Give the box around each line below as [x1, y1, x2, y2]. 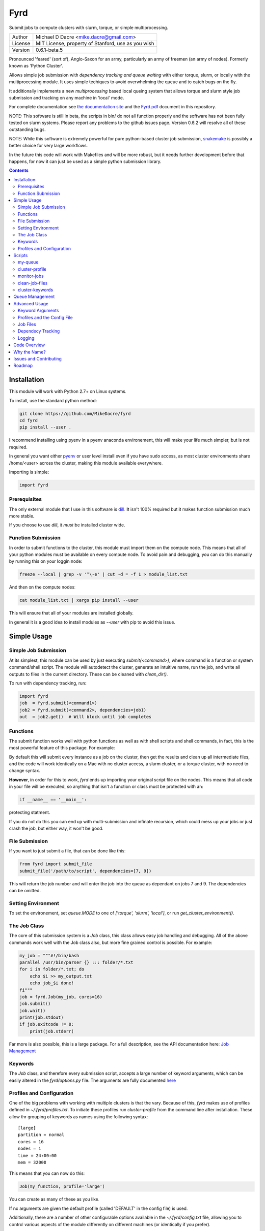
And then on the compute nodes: [9, 584, 76, 590]
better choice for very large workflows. [9, 143, 88, 149]
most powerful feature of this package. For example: [9, 745, 115, 751]
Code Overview [13, 342, 45, 348]
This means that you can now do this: [9, 1170, 85, 1176]
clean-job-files [18, 280, 48, 286]
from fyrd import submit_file [19, 861, 92, 867]
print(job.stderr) [29, 1028, 74, 1034]
